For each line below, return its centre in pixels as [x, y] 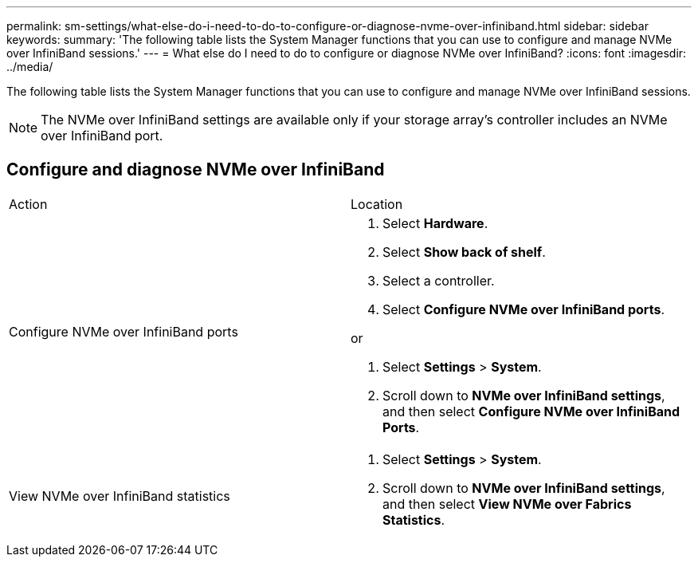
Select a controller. [439, 280]
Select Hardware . [435, 223]
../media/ [30, 67]
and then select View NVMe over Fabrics [507, 504]
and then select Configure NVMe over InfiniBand [531, 411]
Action [28, 204]
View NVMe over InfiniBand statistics [120, 496]
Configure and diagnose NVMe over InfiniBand [196, 170]
